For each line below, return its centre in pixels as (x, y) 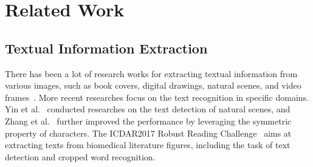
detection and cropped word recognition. (80, 156)
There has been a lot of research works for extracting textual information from (151, 73)
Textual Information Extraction (106, 48)
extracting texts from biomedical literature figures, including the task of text (148, 145)
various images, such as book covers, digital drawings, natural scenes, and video (153, 85)
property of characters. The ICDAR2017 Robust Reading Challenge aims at (148, 133)
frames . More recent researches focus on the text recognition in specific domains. (157, 97)
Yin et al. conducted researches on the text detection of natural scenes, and (148, 109)
